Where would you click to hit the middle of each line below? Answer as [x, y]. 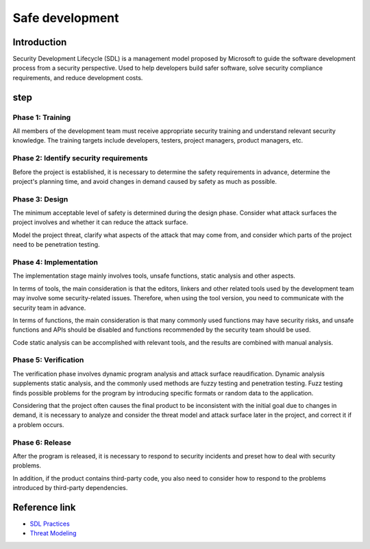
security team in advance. [49, 308]
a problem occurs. [38, 424]
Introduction [40, 42]
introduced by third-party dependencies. [70, 488]
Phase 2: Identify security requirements [80, 158]
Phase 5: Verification [48, 360]
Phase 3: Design [40, 199]
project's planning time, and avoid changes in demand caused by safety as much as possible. [145, 181]
